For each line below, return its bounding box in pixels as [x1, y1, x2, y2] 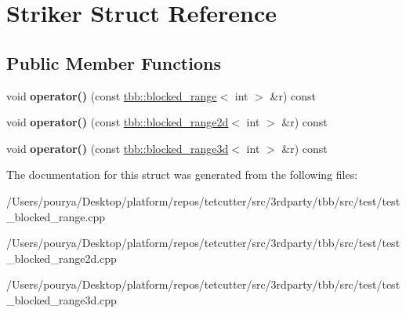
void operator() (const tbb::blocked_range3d [6, 140, 229, 156]
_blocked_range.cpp [6, 208, 106, 224]
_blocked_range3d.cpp [6, 291, 117, 308]
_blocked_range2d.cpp [6, 249, 117, 266]
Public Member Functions [6, 50, 221, 75]
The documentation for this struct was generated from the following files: [6, 166, 358, 183]
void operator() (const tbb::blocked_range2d [6, 114, 229, 130]
